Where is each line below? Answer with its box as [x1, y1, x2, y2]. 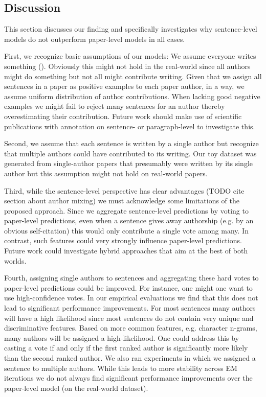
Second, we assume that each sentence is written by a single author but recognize [4, 138, 259, 149]
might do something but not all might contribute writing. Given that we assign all [4, 71, 262, 81]
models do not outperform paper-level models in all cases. [4, 33, 185, 44]
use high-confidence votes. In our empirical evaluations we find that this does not [4, 292, 258, 303]
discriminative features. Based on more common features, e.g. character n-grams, [4, 322, 257, 333]
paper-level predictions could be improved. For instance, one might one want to [4, 282, 253, 293]
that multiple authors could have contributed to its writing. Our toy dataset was [4, 148, 257, 158]
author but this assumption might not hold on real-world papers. [4, 168, 208, 178]
